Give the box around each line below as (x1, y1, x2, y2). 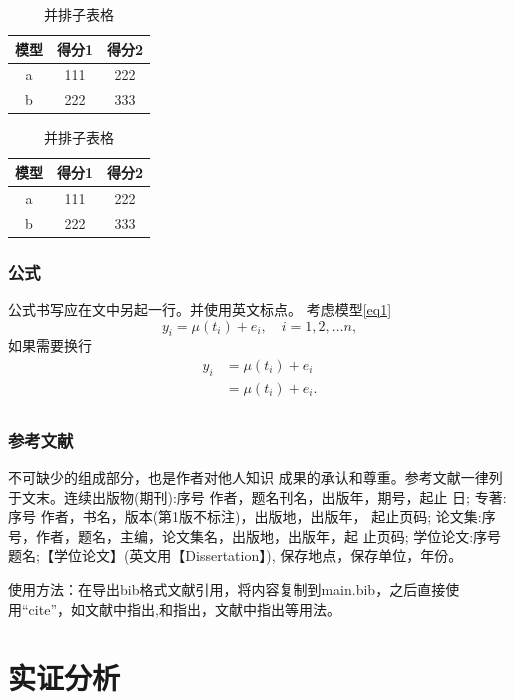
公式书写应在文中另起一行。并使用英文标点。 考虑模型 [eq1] (8, 298, 392, 319)
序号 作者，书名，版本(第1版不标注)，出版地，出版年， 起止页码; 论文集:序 (8, 506, 496, 527)
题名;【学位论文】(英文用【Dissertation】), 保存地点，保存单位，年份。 (8, 545, 463, 566)
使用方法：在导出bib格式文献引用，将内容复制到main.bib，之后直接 (8, 579, 446, 600)
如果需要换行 (8, 335, 92, 356)
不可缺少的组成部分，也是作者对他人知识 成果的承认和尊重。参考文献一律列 (8, 467, 503, 488)
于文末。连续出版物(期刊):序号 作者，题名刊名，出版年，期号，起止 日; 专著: (8, 486, 507, 507)
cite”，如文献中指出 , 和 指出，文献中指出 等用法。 (28, 598, 341, 619)
